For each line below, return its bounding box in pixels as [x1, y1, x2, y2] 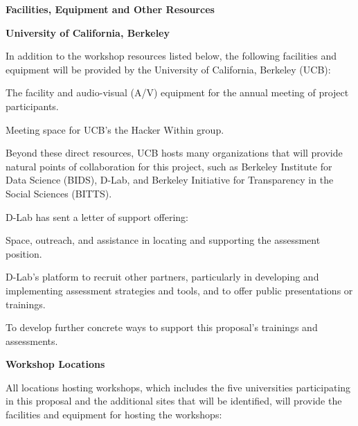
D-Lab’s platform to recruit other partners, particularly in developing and [6, 269, 319, 284]
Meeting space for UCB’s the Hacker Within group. [6, 122, 224, 136]
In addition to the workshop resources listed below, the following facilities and [6, 48, 337, 63]
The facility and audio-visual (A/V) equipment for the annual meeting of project [6, 85, 349, 100]
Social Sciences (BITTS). [6, 186, 112, 200]
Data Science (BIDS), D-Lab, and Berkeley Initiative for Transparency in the [6, 172, 334, 187]
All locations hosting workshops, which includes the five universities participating [6, 380, 351, 394]
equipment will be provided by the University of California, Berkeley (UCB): [6, 62, 331, 76]
